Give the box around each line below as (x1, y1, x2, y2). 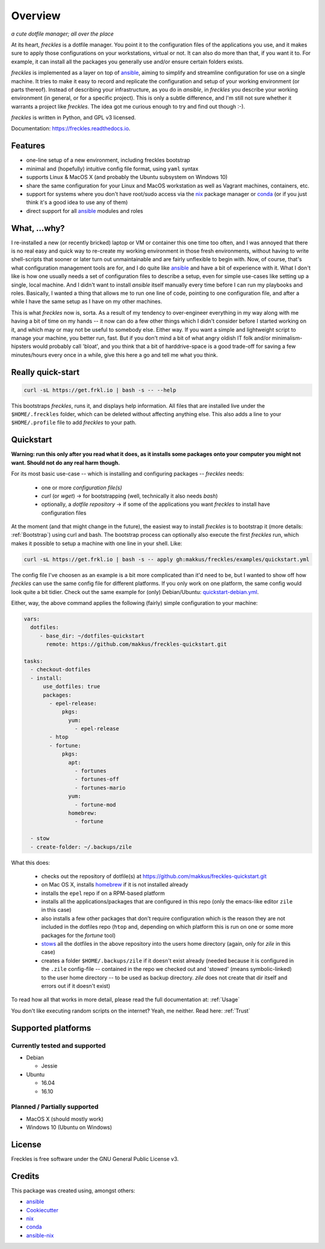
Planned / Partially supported (11, 1102, 99, 1111)
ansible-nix (26, 1232, 54, 1239)
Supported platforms (11, 1023, 91, 1033)
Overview (11, 9, 61, 22)
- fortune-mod (74, 801, 117, 808)
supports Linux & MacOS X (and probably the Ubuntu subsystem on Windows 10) (26, 174, 228, 181)
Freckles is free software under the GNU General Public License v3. (11, 1155, 179, 1162)
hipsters (11, 343, 31, 350)
